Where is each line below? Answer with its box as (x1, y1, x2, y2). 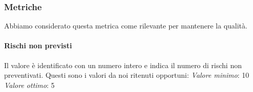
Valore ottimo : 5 (4, 79, 55, 90)
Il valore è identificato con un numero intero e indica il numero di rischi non (4, 59, 242, 70)
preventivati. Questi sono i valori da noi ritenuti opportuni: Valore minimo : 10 (4, 70, 249, 80)
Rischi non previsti (4, 40, 72, 51)
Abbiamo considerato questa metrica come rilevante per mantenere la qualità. (4, 20, 247, 31)
